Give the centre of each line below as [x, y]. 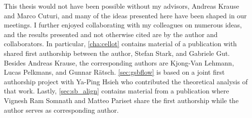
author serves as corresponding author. [61, 110]
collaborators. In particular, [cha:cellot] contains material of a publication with [120, 44]
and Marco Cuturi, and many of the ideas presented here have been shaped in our [126, 15]
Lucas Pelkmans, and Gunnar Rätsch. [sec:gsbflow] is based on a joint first [114, 72]
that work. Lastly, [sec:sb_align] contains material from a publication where [117, 91]
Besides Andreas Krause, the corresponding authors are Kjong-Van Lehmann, [119, 62]
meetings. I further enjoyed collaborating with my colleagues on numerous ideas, [123, 25]
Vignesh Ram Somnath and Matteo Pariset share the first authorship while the [121, 100]
